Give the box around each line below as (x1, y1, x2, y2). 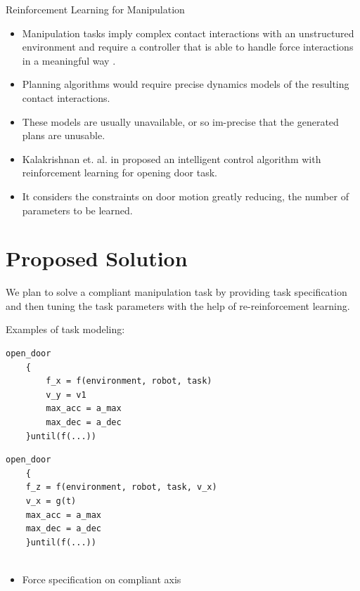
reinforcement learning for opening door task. (22, 165, 217, 180)
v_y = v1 (46, 389, 86, 400)
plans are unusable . (22, 128, 105, 143)
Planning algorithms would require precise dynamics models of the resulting (22, 77, 349, 91)
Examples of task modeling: (6, 322, 125, 337)
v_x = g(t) (25, 495, 77, 506)
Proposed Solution (6, 244, 188, 273)
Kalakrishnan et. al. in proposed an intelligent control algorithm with (22, 151, 321, 166)
